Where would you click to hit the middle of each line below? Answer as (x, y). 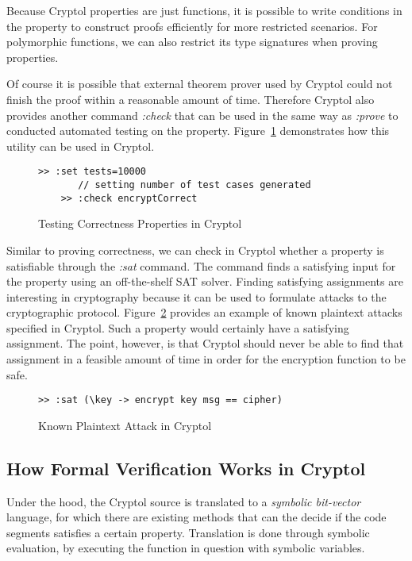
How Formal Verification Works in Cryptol (186, 468)
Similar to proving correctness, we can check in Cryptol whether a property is (195, 250)
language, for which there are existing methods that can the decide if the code (196, 517)
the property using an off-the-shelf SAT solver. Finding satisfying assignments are (205, 281)
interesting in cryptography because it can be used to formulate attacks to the (196, 296)
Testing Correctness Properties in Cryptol (140, 223)
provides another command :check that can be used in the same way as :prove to (202, 115)
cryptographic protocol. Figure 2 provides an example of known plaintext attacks (204, 312)
